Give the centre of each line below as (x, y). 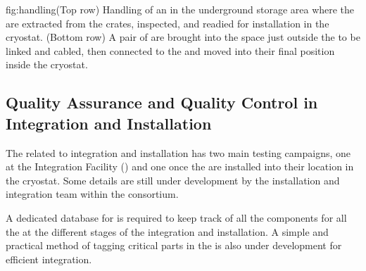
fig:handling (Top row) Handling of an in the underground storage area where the (180, 9)
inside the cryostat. (47, 64)
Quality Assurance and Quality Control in (162, 102)
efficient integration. (49, 259)
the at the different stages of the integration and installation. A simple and (167, 231)
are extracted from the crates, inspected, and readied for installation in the (168, 23)
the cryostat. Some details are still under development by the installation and (173, 180)
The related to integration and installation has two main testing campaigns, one (178, 152)
